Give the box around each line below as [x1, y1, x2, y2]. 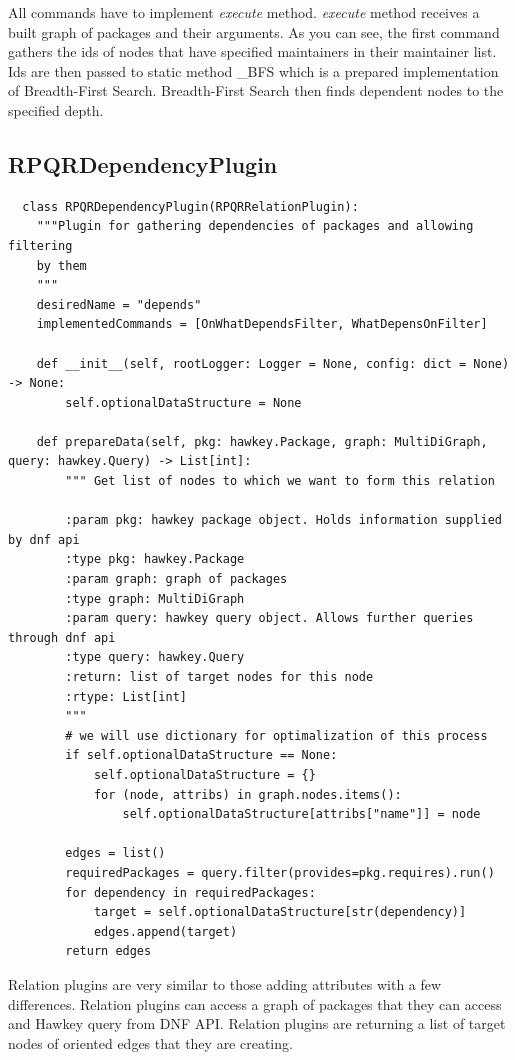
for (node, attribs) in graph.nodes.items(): [93, 787, 402, 802]
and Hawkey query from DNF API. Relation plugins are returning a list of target [8, 1013, 506, 1034]
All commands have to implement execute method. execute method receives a [8, 2, 480, 22]
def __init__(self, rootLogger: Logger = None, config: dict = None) [36, 356, 510, 371]
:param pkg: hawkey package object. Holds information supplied [65, 513, 502, 528]
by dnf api [8, 532, 80, 547]
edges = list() [65, 846, 166, 861]
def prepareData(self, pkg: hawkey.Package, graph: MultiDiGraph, [36, 434, 488, 449]
